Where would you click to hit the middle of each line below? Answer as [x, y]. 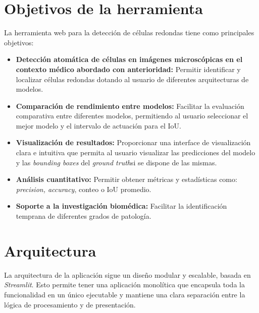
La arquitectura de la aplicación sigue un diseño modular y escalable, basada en [127, 274]
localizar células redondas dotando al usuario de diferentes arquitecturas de [132, 79]
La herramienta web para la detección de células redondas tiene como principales [129, 33]
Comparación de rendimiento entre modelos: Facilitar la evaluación [130, 106]
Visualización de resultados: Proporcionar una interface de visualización [133, 142]
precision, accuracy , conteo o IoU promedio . [84, 189]
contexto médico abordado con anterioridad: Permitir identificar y [128, 69]
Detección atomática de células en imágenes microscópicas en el [129, 59]
